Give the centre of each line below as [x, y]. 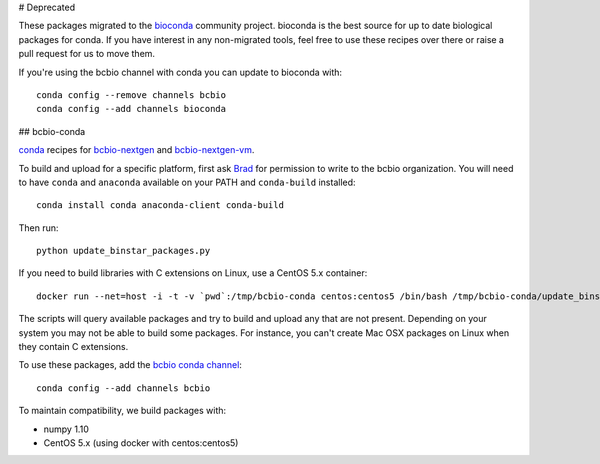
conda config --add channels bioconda [131, 109]
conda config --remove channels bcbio [131, 94]
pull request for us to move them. [86, 54]
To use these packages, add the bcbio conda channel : [130, 365]
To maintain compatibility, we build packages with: [122, 411]
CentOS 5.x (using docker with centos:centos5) [141, 442]
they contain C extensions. [73, 347]
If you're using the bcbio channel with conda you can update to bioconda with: [180, 72]
